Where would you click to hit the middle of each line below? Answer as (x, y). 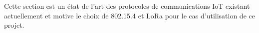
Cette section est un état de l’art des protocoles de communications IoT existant (127, 6)
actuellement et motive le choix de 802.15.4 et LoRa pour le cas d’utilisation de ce (129, 15)
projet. (14, 25)
